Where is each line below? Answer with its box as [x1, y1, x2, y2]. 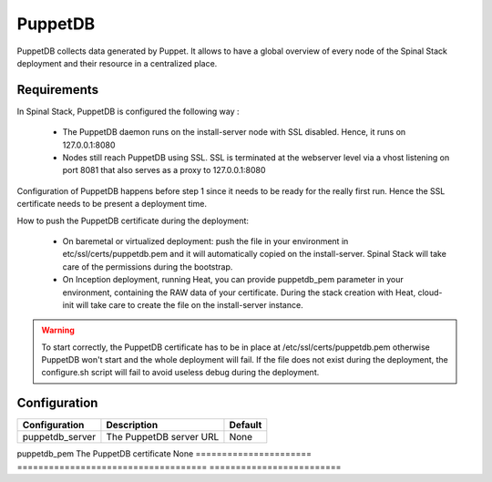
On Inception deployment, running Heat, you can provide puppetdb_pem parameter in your [62, 274, 405, 285]
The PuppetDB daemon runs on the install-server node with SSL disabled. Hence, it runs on [62, 127, 406, 138]
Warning [41, 324, 75, 336]
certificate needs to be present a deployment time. [16, 199, 207, 210]
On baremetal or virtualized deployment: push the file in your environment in [62, 235, 349, 246]
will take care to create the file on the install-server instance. [76, 299, 304, 310]
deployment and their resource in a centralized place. [16, 57, 218, 68]
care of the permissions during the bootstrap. [62, 261, 233, 272]
